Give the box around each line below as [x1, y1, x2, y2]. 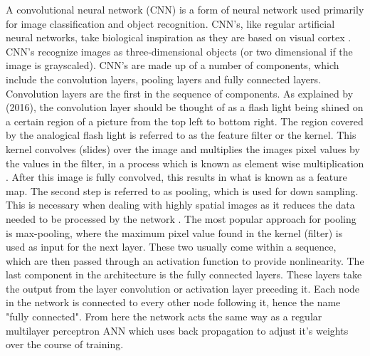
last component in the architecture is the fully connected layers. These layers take [6, 267, 362, 282]
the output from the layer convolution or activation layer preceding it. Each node [6, 281, 360, 295]
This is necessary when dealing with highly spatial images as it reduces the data [6, 197, 355, 212]
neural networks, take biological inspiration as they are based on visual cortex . [6, 30, 351, 45]
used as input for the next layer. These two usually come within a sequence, [6, 239, 337, 254]
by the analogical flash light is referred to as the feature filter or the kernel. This [6, 127, 356, 142]
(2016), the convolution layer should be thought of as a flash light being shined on [6, 100, 364, 115]
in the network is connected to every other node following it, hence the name [6, 295, 341, 310]
